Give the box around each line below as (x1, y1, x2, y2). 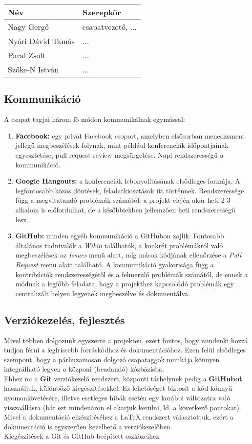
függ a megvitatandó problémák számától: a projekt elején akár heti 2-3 (15, 195, 231, 205)
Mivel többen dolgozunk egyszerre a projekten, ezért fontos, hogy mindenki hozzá (4, 335, 248, 345)
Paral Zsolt (8, 49, 46, 61)
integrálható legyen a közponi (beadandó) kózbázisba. (4, 364, 164, 374)
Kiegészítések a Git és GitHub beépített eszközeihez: (4, 431, 161, 441)
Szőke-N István (8, 64, 59, 75)
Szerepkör (82, 6, 121, 18)
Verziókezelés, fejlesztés (4, 312, 125, 327)
